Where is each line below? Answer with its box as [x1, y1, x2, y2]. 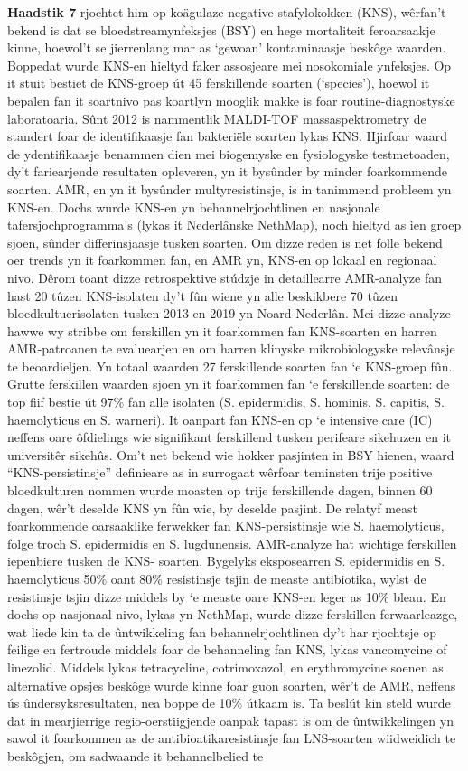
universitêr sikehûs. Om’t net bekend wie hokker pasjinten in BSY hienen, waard [7, 445, 454, 464]
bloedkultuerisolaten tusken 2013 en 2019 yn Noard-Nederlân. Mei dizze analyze [7, 304, 451, 323]
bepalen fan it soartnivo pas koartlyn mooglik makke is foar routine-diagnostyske [7, 90, 455, 109]
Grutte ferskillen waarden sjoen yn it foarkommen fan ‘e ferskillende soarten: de [7, 374, 450, 393]
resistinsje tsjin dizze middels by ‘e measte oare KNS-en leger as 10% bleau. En [7, 587, 446, 606]
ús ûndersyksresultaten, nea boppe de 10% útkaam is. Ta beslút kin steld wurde [7, 693, 451, 712]
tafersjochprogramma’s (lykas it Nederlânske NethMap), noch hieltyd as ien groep [7, 215, 462, 234]
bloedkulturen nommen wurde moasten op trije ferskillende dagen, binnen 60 [7, 481, 433, 500]
